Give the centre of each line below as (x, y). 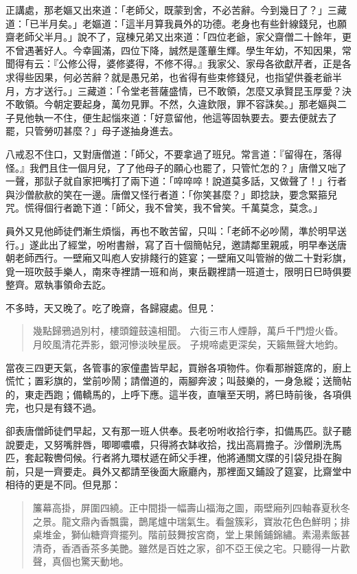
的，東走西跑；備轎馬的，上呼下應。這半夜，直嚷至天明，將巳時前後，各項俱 (178, 394)
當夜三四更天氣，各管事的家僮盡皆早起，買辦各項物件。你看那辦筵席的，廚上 (178, 367)
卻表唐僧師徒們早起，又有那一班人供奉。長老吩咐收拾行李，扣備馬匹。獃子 (174, 431)
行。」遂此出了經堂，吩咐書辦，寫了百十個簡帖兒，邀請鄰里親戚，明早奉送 (171, 244)
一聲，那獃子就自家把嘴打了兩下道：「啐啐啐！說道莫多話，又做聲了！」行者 (176, 181)
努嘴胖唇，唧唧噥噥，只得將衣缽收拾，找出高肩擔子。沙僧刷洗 (193, 444)
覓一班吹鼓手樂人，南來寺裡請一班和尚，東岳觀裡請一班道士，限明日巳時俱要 (178, 271)
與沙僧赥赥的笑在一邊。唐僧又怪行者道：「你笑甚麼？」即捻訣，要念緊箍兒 (171, 194)
